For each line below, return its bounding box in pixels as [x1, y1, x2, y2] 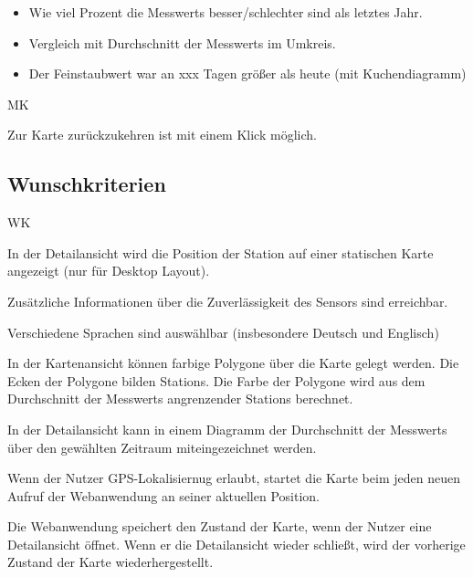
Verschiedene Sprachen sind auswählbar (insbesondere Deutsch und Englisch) [7, 322, 439, 341]
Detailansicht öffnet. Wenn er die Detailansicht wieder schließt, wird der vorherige [7, 534, 466, 553]
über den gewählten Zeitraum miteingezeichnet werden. [7, 437, 317, 456]
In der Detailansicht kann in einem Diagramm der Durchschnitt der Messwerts [7, 419, 447, 438]
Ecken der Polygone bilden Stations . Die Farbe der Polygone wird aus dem [7, 371, 426, 390]
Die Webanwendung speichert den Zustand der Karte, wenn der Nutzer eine [7, 517, 432, 536]
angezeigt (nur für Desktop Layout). [7, 261, 210, 280]
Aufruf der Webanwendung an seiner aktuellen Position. [7, 486, 320, 505]
